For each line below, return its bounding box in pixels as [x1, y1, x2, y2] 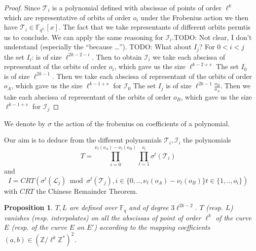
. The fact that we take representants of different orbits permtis [58, 22, 251, 32]
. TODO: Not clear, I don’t [172, 32, 252, 42]
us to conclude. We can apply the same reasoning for [4, 32, 164, 42]
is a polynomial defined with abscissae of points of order [52, 2, 222, 12]
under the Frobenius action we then [141, 12, 249, 22]
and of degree [129, 202, 169, 213]
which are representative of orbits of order [4, 12, 131, 22]
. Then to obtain [92, 51, 142, 62]
